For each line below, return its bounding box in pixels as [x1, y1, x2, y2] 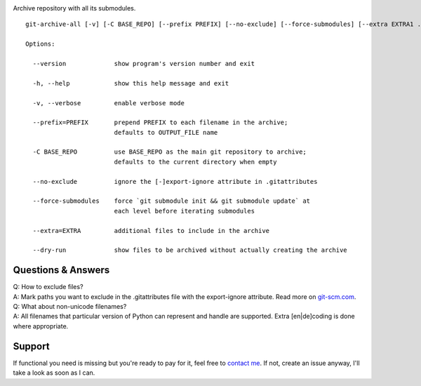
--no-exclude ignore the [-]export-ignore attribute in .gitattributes [32, 178, 318, 185]
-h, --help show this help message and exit [32, 79, 229, 87]
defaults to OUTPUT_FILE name [114, 128, 218, 136]
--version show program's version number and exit [32, 60, 255, 67]
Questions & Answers [13, 264, 110, 277]
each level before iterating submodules [114, 207, 255, 215]
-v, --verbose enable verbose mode [32, 99, 185, 107]
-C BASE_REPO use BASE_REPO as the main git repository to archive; [32, 148, 307, 156]
